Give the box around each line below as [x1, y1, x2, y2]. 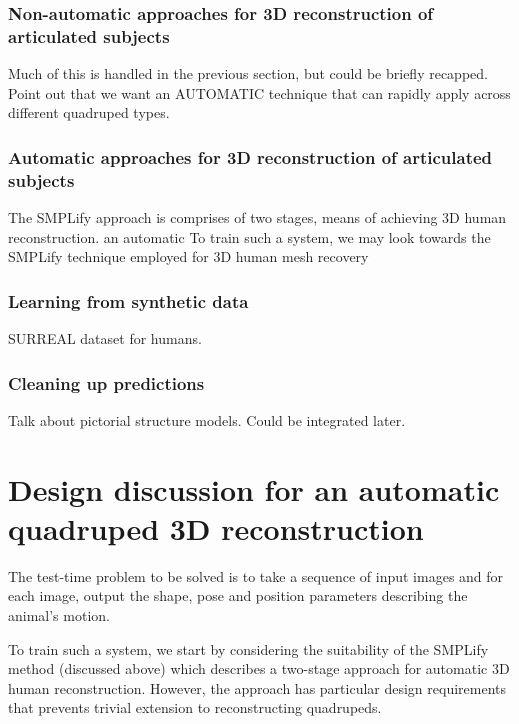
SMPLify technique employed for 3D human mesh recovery [8, 246, 369, 267]
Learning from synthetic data [8, 288, 249, 313]
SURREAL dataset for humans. [8, 328, 202, 349]
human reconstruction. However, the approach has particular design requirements [8, 677, 507, 698]
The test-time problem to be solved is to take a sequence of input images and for [8, 565, 504, 586]
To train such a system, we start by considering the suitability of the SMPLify [8, 638, 489, 659]
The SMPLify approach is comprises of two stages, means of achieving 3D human [8, 207, 507, 228]
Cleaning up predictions [8, 370, 205, 395]
